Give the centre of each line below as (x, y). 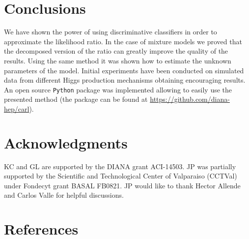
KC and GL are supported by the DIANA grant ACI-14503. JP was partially (120, 166)
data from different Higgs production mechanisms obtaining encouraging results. (125, 80)
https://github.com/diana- (190, 99)
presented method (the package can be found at (76, 99)
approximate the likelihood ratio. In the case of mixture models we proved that (123, 41)
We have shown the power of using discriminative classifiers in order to (111, 32)
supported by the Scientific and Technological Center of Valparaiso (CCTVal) (121, 176)
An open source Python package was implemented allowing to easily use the (118, 89)
